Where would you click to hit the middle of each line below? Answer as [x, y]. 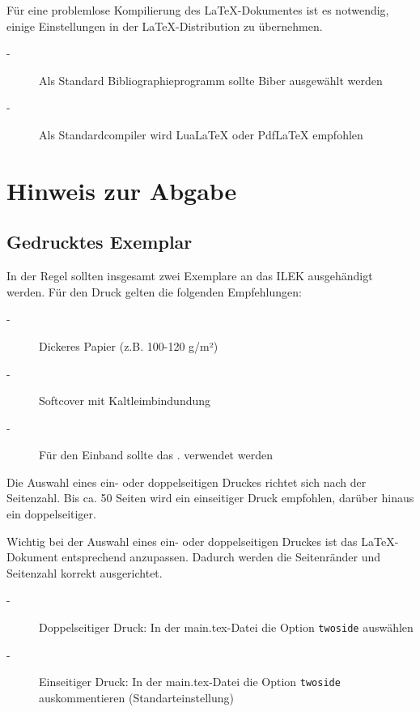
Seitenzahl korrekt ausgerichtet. [85, 572]
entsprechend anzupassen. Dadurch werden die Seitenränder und [221, 557]
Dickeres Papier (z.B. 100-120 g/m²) [129, 345]
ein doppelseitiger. [51, 514]
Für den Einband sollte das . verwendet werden [156, 455]
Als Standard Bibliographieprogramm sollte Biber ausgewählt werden [211, 80]
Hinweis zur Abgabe [122, 190]
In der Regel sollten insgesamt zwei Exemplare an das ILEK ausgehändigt [190, 276]
